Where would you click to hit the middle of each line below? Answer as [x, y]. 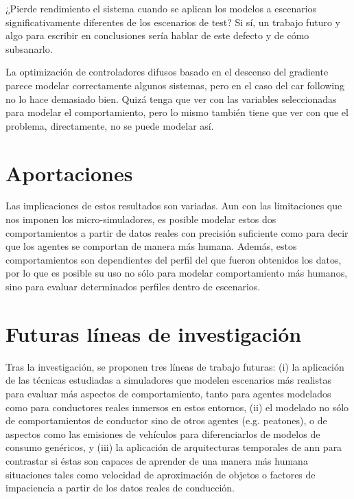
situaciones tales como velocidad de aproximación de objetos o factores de [161, 474]
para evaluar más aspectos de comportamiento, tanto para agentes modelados [168, 393]
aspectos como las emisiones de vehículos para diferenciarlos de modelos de [163, 433]
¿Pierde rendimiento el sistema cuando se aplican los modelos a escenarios [161, 8]
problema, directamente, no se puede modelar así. [110, 125]
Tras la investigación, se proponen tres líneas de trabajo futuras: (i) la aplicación [175, 366]
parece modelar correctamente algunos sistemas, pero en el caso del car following [175, 85]
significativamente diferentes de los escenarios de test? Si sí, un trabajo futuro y [173, 22]
